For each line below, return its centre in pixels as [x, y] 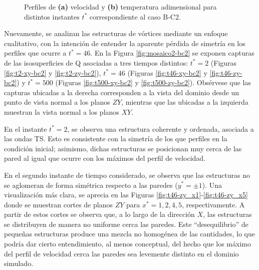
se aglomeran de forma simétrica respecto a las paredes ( [91, 185]
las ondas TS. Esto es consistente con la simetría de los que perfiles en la [116, 139]
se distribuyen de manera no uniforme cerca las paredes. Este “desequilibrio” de [126, 224]
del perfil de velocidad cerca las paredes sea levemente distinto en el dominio [121, 253]
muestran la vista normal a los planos [62, 111]
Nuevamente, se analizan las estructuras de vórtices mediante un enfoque [116, 33]
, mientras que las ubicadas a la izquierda [185, 102]
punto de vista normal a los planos [57, 102]
